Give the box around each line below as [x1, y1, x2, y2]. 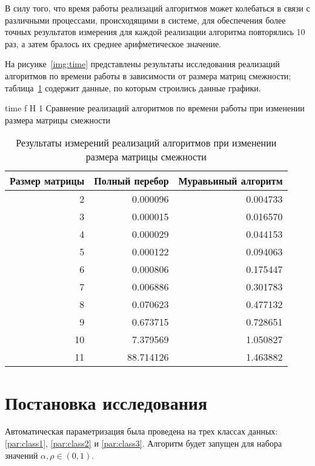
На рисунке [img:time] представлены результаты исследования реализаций [5, 57, 280, 70]
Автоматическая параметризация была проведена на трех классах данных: [5, 425, 278, 438]
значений [5, 448, 38, 461]
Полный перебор [94, 174, 169, 188]
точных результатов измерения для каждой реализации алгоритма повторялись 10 [5, 25, 305, 38]
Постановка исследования [5, 390, 208, 415]
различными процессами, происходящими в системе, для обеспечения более [5, 13, 286, 26]
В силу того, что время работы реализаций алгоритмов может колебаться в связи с [5, 2, 310, 14]
